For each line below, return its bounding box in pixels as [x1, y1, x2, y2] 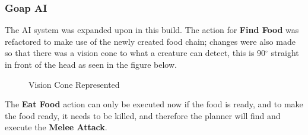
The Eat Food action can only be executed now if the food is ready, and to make [5, 98, 303, 110]
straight [271, 47, 299, 59]
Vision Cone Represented [28, 78, 120, 90]
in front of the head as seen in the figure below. [5, 58, 177, 70]
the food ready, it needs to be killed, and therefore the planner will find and [5, 109, 281, 121]
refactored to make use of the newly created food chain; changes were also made [5, 35, 296, 47]
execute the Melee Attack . [5, 121, 107, 133]
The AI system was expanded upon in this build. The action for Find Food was [5, 24, 299, 36]
